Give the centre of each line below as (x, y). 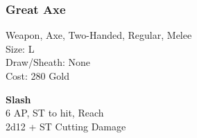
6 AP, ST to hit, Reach (55, 113)
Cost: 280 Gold (37, 76)
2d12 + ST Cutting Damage (66, 126)
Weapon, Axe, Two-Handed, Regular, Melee (99, 35)
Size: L (20, 48)
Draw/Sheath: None (48, 62)
